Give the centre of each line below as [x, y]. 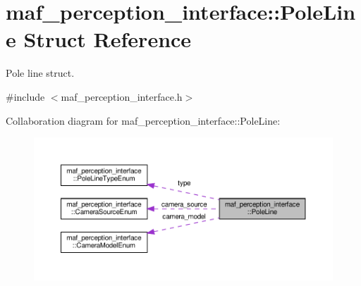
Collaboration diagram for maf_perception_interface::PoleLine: [143, 120]
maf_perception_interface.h [122, 96]
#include [25, 96]
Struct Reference [108, 39]
